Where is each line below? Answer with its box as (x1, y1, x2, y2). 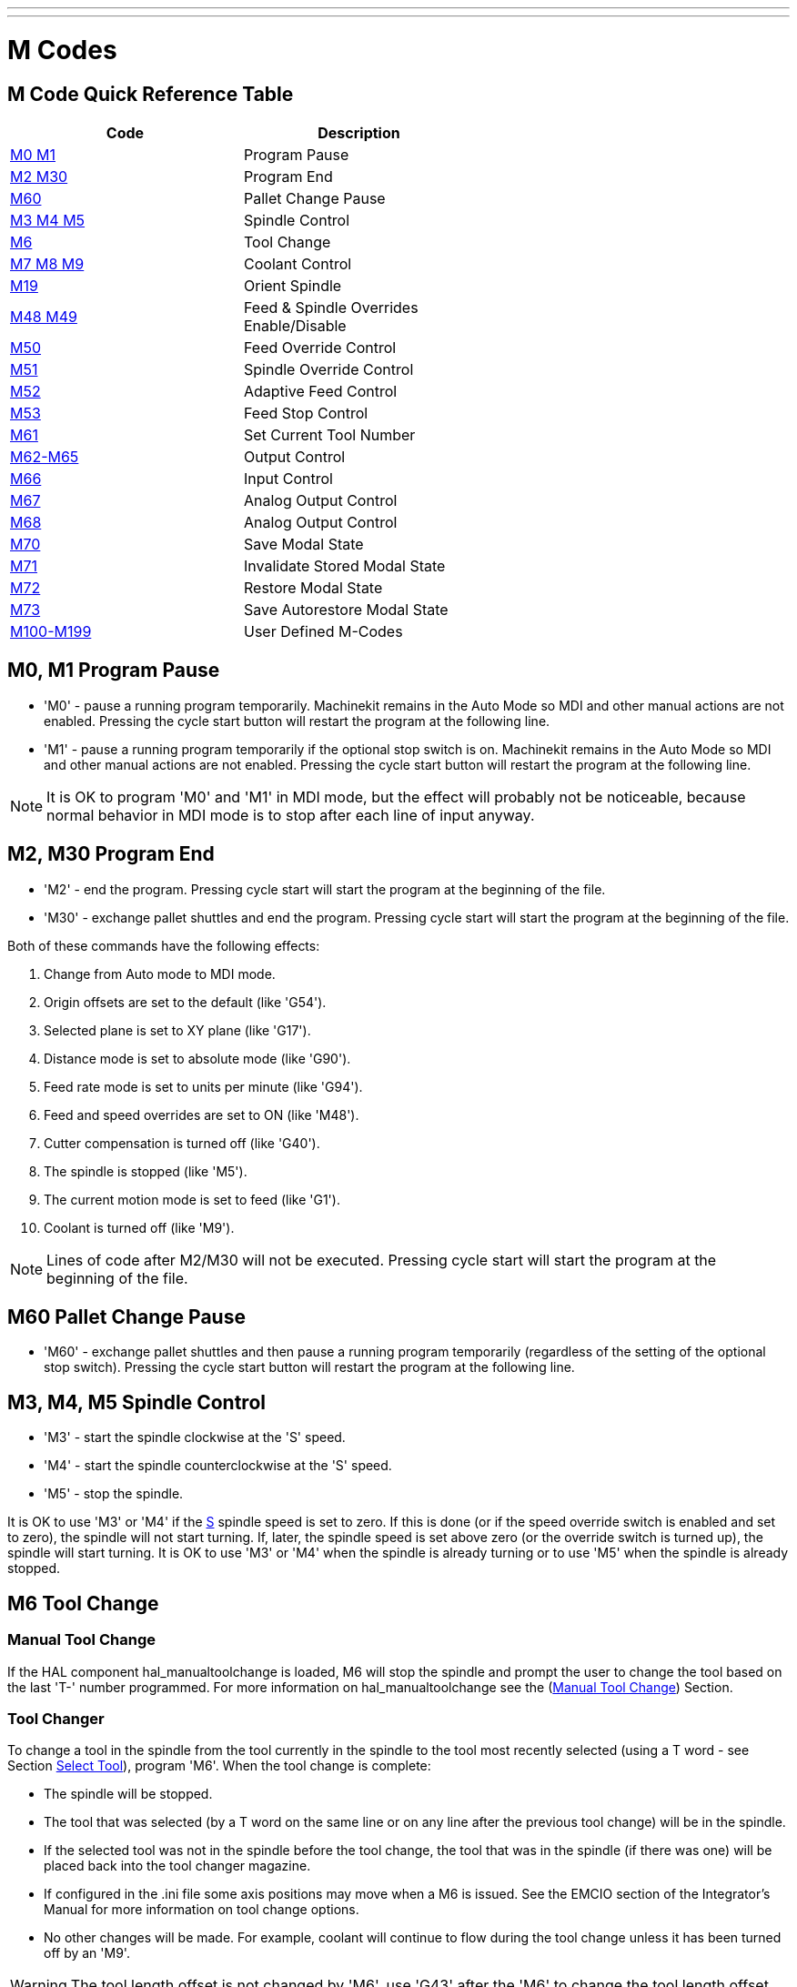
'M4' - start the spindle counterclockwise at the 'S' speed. (44, 1457, 392, 1474)
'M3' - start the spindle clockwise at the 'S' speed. (44, 1429, 346, 1446)
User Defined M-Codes (244, 621, 403, 640)
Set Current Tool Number (244, 425, 416, 444)
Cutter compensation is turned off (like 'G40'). (44, 1135, 320, 1151)
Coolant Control (244, 254, 352, 273)
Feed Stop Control (244, 403, 368, 422)
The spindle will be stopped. (44, 1786, 213, 1802)
